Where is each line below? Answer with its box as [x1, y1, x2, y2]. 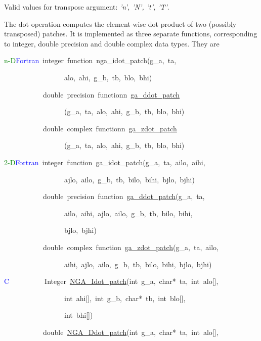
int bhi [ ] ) [64, 310, 93, 320]
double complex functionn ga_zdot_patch [42, 123, 177, 133]
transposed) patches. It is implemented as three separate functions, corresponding [4, 28, 257, 39]
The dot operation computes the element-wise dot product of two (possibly [4, 18, 237, 29]
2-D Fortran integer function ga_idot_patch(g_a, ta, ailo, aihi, [4, 157, 205, 167]
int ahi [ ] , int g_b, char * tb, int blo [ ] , [64, 293, 186, 303]
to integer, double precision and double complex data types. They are [4, 38, 220, 48]
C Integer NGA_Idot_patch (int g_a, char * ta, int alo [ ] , [4, 276, 219, 286]
